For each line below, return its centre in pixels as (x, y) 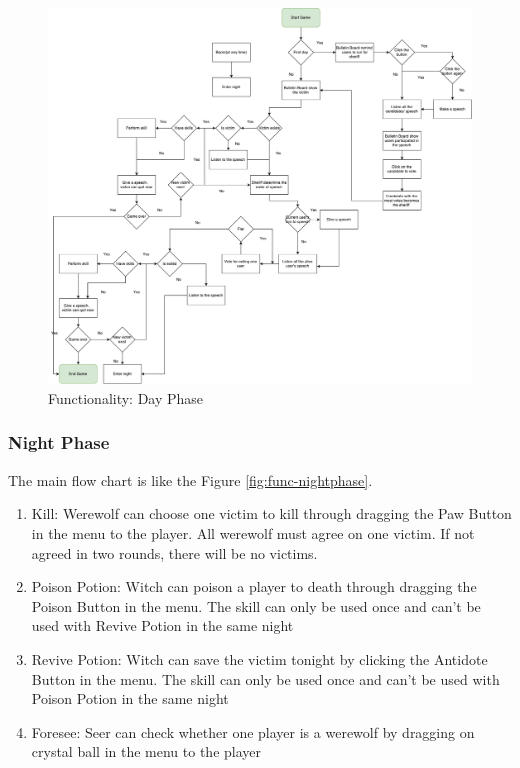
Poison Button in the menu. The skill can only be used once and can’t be (256, 605)
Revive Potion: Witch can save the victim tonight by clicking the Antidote (259, 658)
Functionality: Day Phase (126, 397)
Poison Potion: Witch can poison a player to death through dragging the (254, 586)
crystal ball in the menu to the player (146, 751)
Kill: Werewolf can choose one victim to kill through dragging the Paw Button (271, 513)
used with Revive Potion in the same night (162, 625)
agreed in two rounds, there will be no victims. (174, 552)
